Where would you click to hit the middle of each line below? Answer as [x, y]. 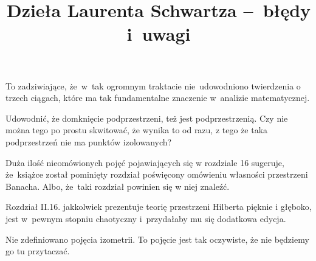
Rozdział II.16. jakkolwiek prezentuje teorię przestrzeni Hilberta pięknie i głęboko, [159, 207]
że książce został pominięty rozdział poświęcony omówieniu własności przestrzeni [157, 174]
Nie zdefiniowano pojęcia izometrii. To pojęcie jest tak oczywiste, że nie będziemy [157, 239]
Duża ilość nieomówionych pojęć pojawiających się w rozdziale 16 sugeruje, [145, 162]
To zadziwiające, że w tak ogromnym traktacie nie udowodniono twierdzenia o [153, 85]
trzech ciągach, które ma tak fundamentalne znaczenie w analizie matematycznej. [158, 98]
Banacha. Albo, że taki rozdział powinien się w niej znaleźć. [118, 186]
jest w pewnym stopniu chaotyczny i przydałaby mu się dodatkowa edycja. [146, 218]
